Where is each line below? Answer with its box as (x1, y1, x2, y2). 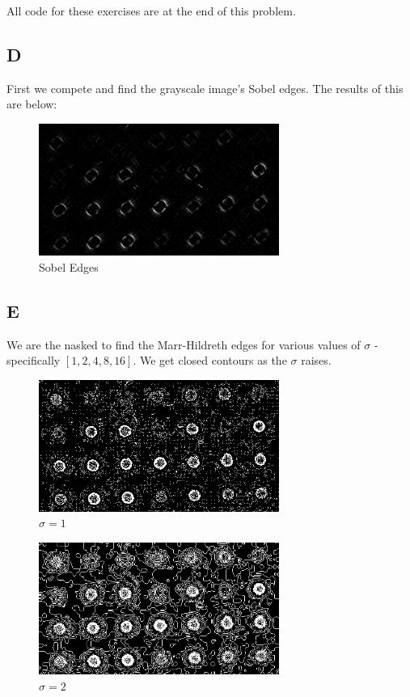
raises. (301, 352, 332, 369)
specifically (6, 352, 61, 369)
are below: (6, 95, 57, 112)
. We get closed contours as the (133, 352, 287, 369)
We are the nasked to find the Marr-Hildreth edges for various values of (6, 336, 361, 353)
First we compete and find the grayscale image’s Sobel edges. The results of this (6, 79, 404, 96)
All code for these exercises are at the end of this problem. (6, 2, 296, 19)
